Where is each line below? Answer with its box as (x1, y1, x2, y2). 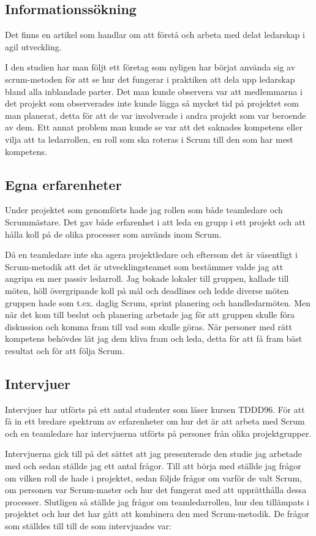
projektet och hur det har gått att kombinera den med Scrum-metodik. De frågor (5, 507, 310, 520)
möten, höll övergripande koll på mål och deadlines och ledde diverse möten (5, 284, 289, 296)
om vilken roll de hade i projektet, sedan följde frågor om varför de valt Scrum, (5, 471, 302, 484)
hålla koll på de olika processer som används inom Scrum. (5, 227, 222, 240)
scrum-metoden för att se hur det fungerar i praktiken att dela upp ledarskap (5, 72, 295, 85)
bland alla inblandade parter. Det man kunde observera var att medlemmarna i (5, 85, 303, 97)
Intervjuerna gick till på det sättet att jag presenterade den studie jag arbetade (5, 447, 302, 460)
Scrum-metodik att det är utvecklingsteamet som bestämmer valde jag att (5, 260, 284, 273)
